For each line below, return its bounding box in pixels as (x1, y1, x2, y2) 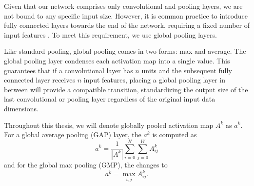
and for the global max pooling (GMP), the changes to (4, 159, 168, 169)
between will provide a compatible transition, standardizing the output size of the (4, 84, 248, 94)
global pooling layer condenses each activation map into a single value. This (4, 55, 230, 65)
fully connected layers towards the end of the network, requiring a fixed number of (4, 20, 250, 30)
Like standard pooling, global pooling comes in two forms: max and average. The (4, 46, 246, 56)
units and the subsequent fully (141, 65, 232, 75)
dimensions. (4, 103, 39, 113)
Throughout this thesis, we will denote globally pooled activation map (4, 120, 214, 130)
